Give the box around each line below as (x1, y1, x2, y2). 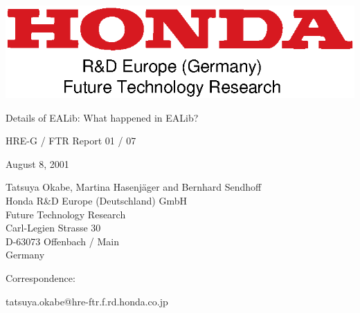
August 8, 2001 (6, 156, 69, 171)
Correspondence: (6, 270, 75, 285)
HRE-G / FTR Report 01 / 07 (6, 133, 136, 148)
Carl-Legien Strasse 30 (6, 220, 101, 235)
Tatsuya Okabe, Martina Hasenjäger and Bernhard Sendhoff (6, 180, 262, 194)
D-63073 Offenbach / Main (6, 234, 119, 248)
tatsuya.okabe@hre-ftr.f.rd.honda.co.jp (6, 294, 168, 308)
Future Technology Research (6, 207, 126, 221)
